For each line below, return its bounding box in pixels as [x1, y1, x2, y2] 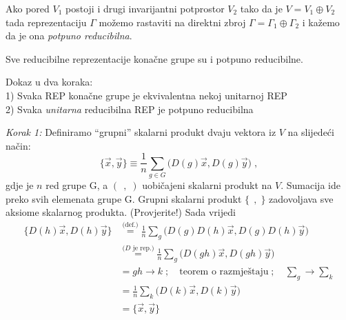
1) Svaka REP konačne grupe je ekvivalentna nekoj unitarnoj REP [6, 88, 287, 102]
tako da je [240, 1, 283, 15]
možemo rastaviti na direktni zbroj [99, 14, 246, 29]
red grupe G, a [45, 178, 108, 192]
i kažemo [302, 14, 340, 29]
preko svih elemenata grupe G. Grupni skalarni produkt [6, 191, 242, 206]
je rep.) [132, 244, 154, 252]
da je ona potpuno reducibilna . [6, 28, 132, 43]
